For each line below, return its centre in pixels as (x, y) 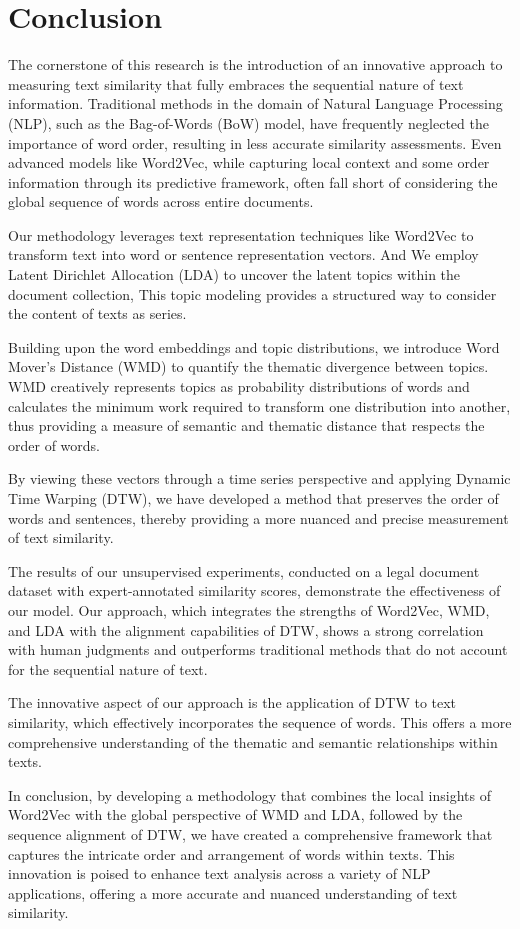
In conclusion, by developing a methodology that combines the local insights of (249, 794)
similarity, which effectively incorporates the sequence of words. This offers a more (260, 721)
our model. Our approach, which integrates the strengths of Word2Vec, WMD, (249, 609)
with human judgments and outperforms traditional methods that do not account (258, 649)
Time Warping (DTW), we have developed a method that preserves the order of (253, 498)
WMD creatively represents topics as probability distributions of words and (239, 386)
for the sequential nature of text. (108, 668)
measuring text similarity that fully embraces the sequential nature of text (236, 83)
